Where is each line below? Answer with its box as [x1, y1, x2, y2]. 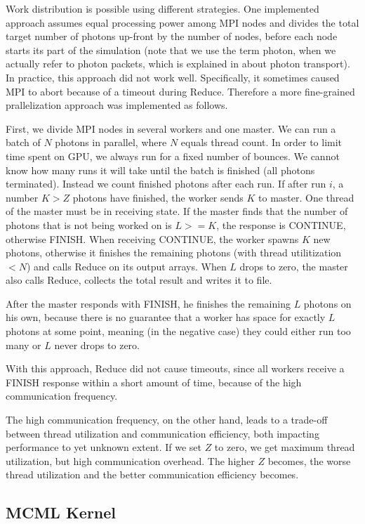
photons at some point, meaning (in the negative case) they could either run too [6, 324, 351, 339]
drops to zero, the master [239, 258, 348, 273]
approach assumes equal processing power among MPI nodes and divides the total [6, 15, 359, 30]
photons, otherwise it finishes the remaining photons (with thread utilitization [6, 245, 342, 260]
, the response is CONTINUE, [216, 217, 346, 232]
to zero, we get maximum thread [214, 440, 355, 454]
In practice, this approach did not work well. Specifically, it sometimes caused [6, 70, 340, 84]
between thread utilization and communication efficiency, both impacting [6, 426, 319, 440]
